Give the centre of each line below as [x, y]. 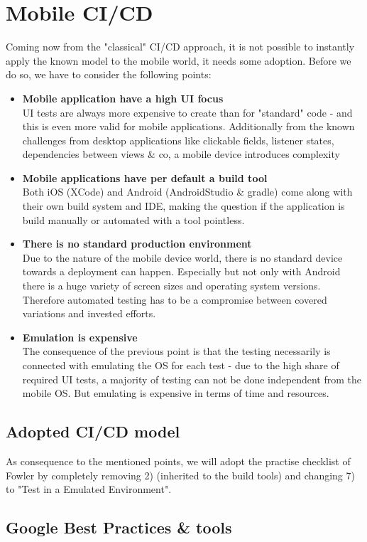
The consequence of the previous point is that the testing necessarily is [176, 351]
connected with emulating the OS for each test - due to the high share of [181, 365]
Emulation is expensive [80, 337]
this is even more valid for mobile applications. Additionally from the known [188, 126]
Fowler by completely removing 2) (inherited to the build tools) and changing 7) [180, 475]
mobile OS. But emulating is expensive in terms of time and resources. [176, 393]
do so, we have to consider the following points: [109, 74]
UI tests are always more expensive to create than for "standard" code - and [187, 112]
